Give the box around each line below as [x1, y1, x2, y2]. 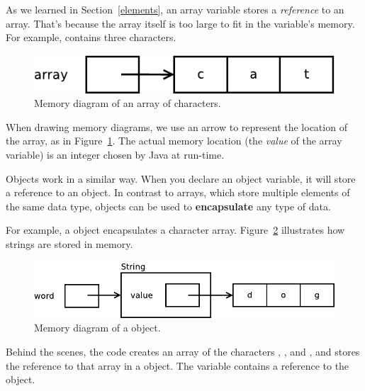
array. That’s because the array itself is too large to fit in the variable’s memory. [6, 16, 355, 30]
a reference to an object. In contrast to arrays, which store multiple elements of [6, 185, 350, 200]
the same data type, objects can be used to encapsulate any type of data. [6, 198, 331, 213]
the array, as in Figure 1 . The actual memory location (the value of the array [6, 133, 342, 148]
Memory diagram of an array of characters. [34, 96, 221, 110]
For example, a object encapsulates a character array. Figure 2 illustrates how [6, 222, 345, 237]
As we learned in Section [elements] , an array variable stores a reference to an [6, 2, 344, 16]
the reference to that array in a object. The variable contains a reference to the [6, 358, 349, 373]
